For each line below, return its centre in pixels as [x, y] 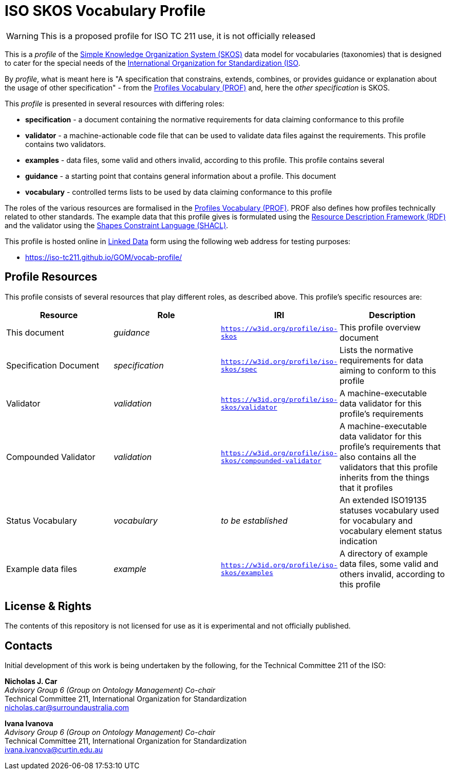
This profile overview [380, 327]
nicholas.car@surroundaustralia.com [67, 708]
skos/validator [249, 407]
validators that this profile [389, 467]
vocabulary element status [391, 531]
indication [358, 541]
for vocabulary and [376, 520]
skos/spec [239, 369]
